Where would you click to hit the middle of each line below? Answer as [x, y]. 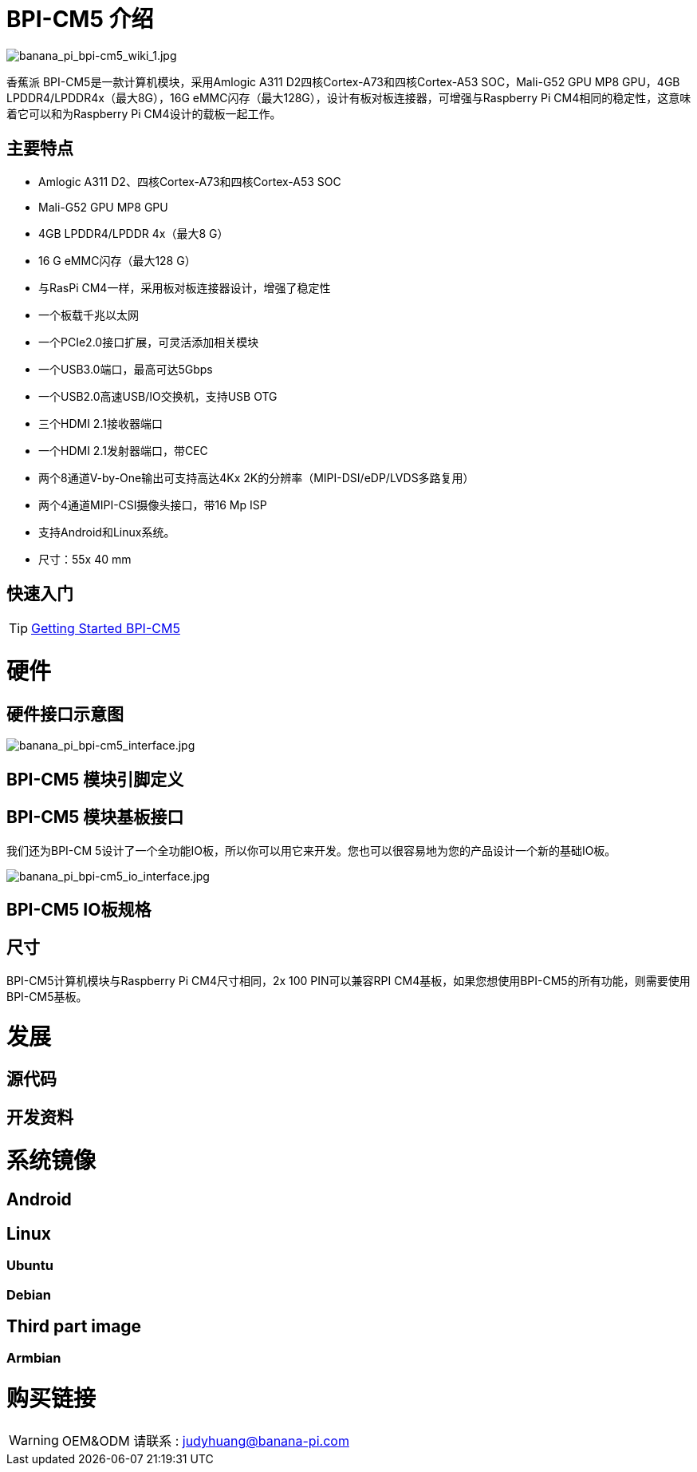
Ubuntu [30, 1266]
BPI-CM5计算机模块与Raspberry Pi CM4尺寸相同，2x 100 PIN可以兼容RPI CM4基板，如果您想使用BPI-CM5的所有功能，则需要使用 [348, 980]
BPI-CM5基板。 [47, 996]
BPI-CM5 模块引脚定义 [95, 779]
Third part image [74, 1326]
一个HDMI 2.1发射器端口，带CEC [123, 450]
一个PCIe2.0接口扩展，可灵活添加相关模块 [149, 342]
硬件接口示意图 [65, 714]
